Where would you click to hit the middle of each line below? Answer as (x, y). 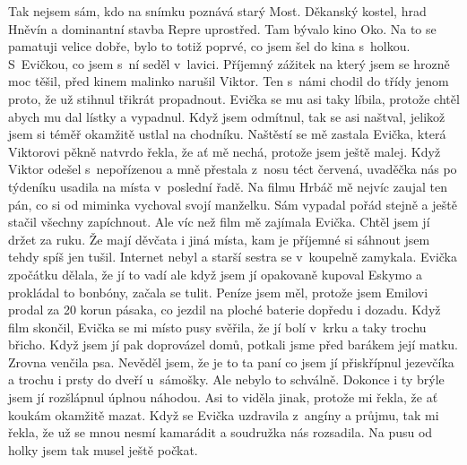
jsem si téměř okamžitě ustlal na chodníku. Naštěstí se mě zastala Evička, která (227, 134)
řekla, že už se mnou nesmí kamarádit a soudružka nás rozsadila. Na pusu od (221, 432)
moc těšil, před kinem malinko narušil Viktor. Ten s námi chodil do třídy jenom (229, 81)
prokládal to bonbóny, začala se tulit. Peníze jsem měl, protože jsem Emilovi (218, 292)
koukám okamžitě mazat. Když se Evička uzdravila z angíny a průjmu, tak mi (224, 414)
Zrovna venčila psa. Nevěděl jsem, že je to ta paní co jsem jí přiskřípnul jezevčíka (231, 362)
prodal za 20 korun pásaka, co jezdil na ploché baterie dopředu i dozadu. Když (225, 310)
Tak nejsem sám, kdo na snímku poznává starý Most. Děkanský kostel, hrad (217, 11)
